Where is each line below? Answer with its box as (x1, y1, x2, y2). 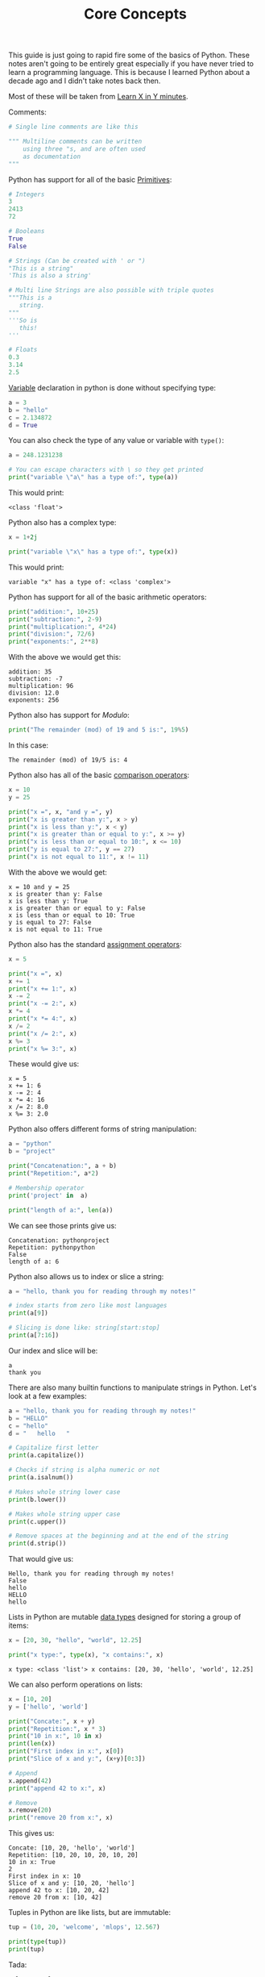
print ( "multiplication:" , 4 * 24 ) (8, 623, 117, 631)
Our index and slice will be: (8, 1345, 98, 1355)
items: (8, 1620, 29, 1630)
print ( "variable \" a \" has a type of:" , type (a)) (8, 473, 179, 482)
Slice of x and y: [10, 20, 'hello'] (8, 1879, 135, 1887)
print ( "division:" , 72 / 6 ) (8, 630, 95, 638)
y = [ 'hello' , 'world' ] (8, 1703, 89, 1711)
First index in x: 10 (8, 1872, 81, 1880)
